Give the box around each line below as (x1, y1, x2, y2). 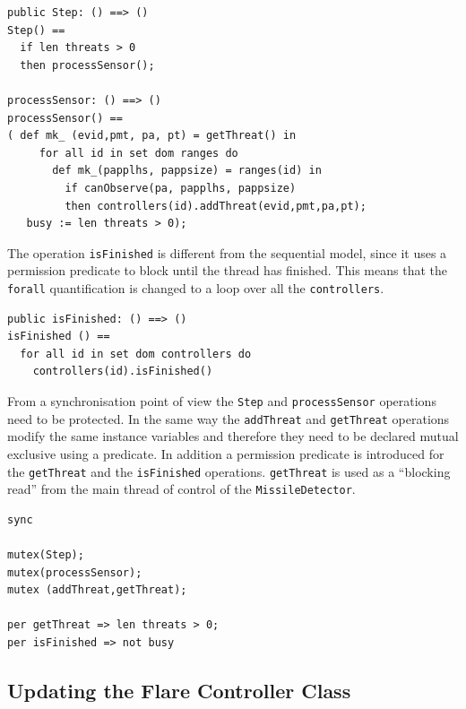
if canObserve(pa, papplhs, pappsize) (65, 181, 297, 195)
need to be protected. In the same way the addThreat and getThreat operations (7, 409, 450, 428)
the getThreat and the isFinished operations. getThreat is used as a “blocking (7, 462, 451, 480)
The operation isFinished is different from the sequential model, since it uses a (7, 243, 447, 262)
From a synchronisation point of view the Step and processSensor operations (7, 392, 436, 410)
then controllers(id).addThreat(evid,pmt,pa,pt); (65, 199, 367, 212)
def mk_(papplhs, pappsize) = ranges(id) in (52, 164, 322, 177)
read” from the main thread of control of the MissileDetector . (7, 480, 356, 498)
